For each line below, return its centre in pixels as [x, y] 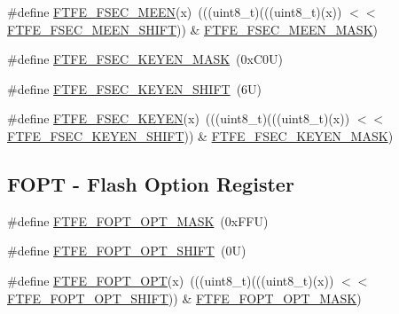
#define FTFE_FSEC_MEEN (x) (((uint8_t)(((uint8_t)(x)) [175, 12]
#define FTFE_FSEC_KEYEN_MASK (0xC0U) [145, 59]
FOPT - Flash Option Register [151, 183]
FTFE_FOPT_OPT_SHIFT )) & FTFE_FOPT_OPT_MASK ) [184, 298]
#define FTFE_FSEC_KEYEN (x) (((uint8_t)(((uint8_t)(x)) [179, 118]
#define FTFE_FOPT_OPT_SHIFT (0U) [127, 251]
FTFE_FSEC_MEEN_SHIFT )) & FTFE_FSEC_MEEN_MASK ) [192, 29]
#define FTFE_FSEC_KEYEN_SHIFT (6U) [135, 88]
